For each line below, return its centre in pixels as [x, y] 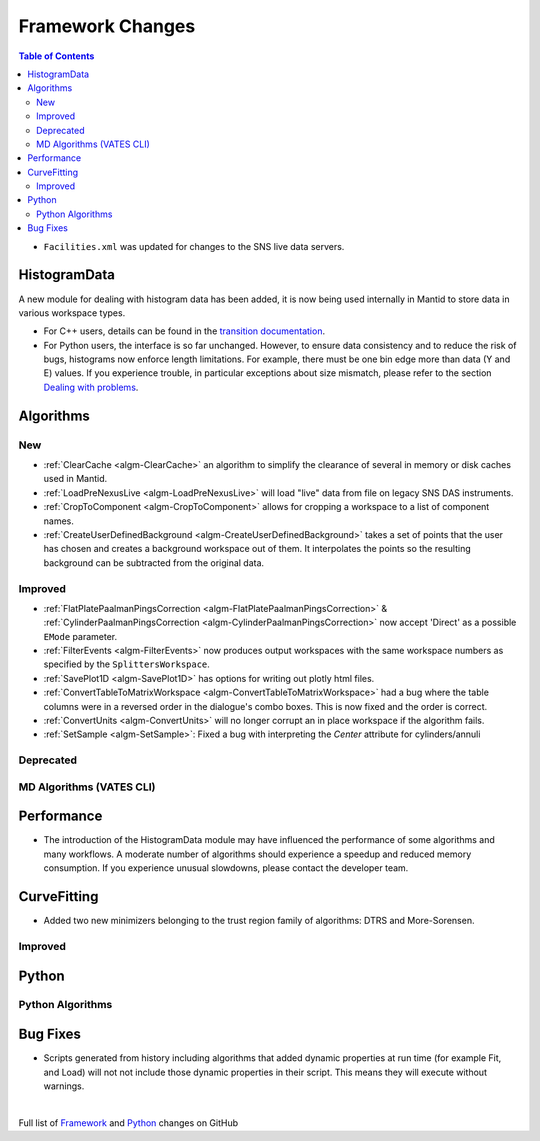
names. [58, 521]
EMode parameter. [80, 636]
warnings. [64, 1086]
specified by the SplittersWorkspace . [126, 664]
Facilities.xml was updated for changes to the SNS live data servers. [194, 246]
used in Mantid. [75, 479]
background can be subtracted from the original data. [154, 562]
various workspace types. [72, 312]
